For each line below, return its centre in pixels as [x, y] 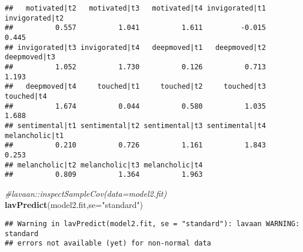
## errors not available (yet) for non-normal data [108, 243]
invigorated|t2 [34, 18]
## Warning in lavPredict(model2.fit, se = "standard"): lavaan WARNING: [152, 224]
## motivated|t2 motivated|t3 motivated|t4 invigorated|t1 [135, 8]
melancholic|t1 [34, 135]
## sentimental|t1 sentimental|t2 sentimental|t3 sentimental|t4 [135, 125]
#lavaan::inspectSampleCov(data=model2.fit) [86, 193]
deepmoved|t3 [30, 57]
